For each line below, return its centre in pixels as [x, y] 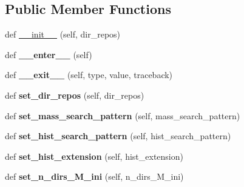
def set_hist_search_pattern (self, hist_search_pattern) [118, 136]
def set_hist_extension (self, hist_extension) [94, 156]
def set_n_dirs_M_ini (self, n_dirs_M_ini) [94, 176]
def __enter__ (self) [49, 54]
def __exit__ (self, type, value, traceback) [89, 75]
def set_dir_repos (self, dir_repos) [75, 95]
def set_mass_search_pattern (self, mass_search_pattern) [123, 115]
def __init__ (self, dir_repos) [63, 34]
